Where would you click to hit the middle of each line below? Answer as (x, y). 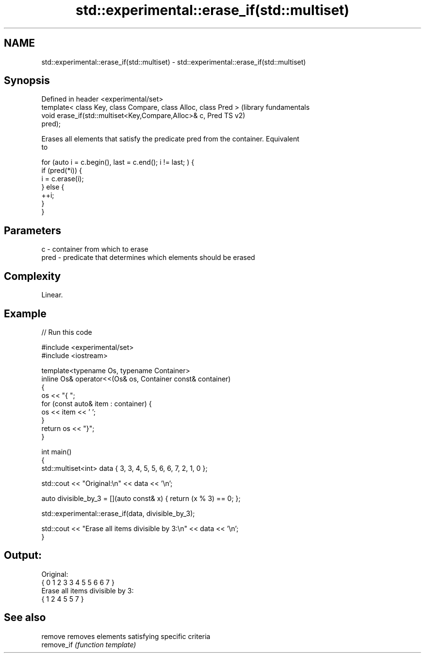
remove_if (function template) (89, 644)
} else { (53, 187)
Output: (23, 555)
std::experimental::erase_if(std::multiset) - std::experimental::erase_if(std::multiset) (174, 62)
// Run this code (67, 332)
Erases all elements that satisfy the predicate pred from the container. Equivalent (170, 139)
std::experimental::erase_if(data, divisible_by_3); (118, 513)
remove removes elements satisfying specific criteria (126, 636)
